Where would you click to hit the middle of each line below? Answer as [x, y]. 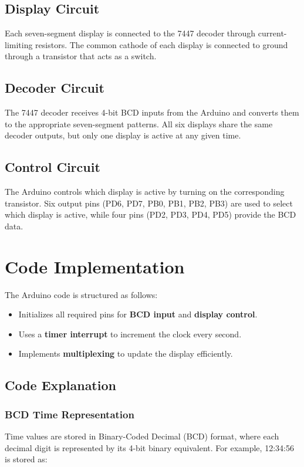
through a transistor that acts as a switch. [81, 56]
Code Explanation [60, 385]
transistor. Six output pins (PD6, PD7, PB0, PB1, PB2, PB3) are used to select [149, 203]
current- [272, 33]
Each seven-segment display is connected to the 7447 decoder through [130, 33]
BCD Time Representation [70, 414]
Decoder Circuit [55, 88]
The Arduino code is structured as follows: [81, 294]
